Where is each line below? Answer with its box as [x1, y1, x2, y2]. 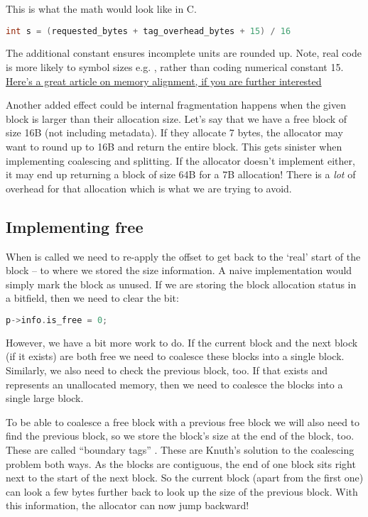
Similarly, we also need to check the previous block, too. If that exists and [6, 363, 328, 378]
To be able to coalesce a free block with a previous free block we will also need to [6, 414, 360, 429]
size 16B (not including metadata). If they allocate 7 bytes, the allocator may [6, 125, 343, 140]
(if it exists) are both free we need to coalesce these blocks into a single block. [6, 349, 345, 364]
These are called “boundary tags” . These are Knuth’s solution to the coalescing [6, 442, 355, 457]
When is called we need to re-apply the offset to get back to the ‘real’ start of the [6, 249, 361, 263]
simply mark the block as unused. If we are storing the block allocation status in [6, 276, 357, 291]
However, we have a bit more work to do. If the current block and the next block [6, 334, 358, 349]
